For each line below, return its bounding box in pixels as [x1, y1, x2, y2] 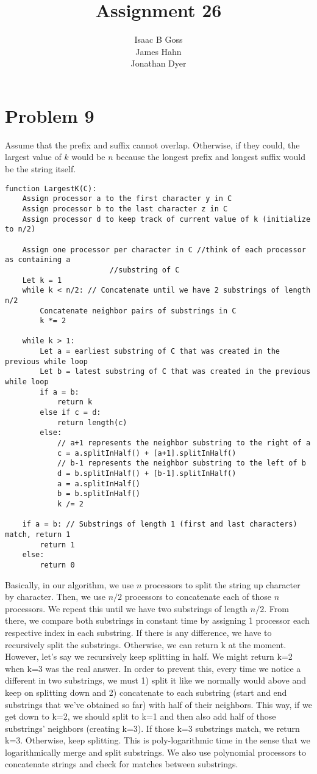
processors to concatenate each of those [124, 590, 272, 603]
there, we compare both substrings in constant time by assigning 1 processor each [5, 614, 310, 627]
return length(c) [57, 418, 127, 427]
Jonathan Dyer [130, 57, 187, 70]
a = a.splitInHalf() [57, 479, 140, 488]
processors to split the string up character [144, 578, 301, 591]
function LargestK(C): [5, 184, 97, 193]
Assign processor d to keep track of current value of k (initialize [22, 214, 311, 224]
